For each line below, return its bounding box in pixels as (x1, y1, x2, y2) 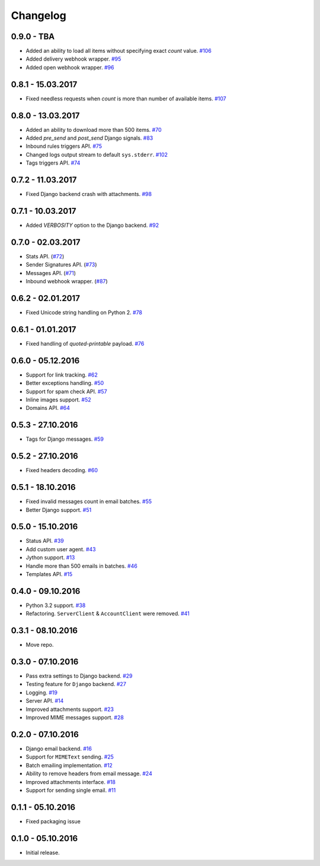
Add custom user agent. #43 (25, 545, 96, 552)
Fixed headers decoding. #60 (25, 467, 98, 474)
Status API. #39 (25, 538, 65, 545)
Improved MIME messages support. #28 (25, 714, 124, 721)
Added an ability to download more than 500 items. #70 (25, 126, 162, 133)
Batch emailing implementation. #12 (25, 761, 113, 769)
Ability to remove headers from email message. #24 (25, 770, 152, 777)
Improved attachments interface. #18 (25, 778, 116, 785)
